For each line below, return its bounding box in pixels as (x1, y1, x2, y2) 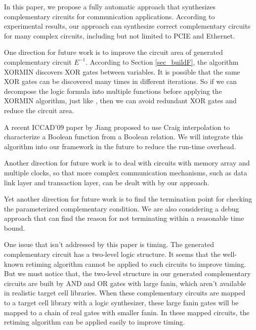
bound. (4, 222, 25, 233)
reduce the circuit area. (4, 105, 74, 115)
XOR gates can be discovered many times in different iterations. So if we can (4, 76, 237, 86)
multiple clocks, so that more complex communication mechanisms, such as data (4, 167, 247, 177)
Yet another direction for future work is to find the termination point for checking (4, 194, 253, 204)
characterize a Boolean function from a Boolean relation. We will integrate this (4, 131, 243, 142)
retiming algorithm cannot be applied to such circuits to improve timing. (26, 258, 246, 269)
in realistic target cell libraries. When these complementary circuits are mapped (4, 288, 246, 298)
